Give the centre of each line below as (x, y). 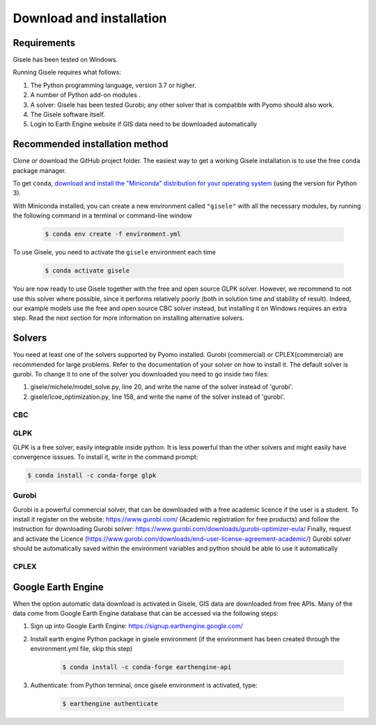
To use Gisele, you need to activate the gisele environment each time (114, 252)
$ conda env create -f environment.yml (113, 234)
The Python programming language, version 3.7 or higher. (113, 85)
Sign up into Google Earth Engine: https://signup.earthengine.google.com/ (137, 626)
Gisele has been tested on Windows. (65, 60)
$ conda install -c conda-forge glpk (92, 475)
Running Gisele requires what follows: (67, 72)
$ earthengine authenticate (110, 704)
